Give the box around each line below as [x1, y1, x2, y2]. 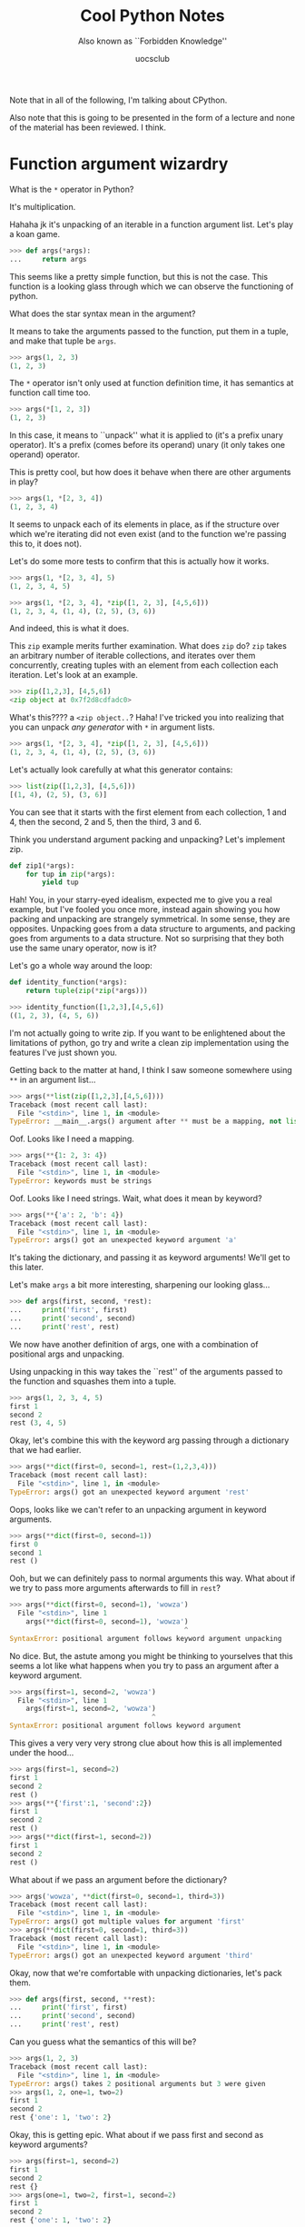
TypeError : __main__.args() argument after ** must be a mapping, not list [9, 1117, 302, 1127]
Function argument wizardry [9, 154, 229, 174]
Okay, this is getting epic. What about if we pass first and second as [9, 2130, 264, 2140]
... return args [9, 254, 88, 263]
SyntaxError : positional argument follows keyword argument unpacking [9, 1634, 282, 1643]
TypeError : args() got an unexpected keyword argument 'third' [9, 1951, 254, 1960]
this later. [9, 1262, 44, 1273]
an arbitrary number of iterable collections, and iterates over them [9, 651, 256, 661]
